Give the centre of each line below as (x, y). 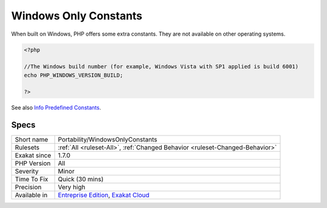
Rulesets (27, 148)
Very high (72, 187)
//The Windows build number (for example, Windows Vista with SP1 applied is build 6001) (161, 67)
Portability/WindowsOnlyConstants (107, 140)
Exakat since (33, 155)
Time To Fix (31, 180)
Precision (28, 187)
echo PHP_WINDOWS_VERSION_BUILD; (74, 75)
